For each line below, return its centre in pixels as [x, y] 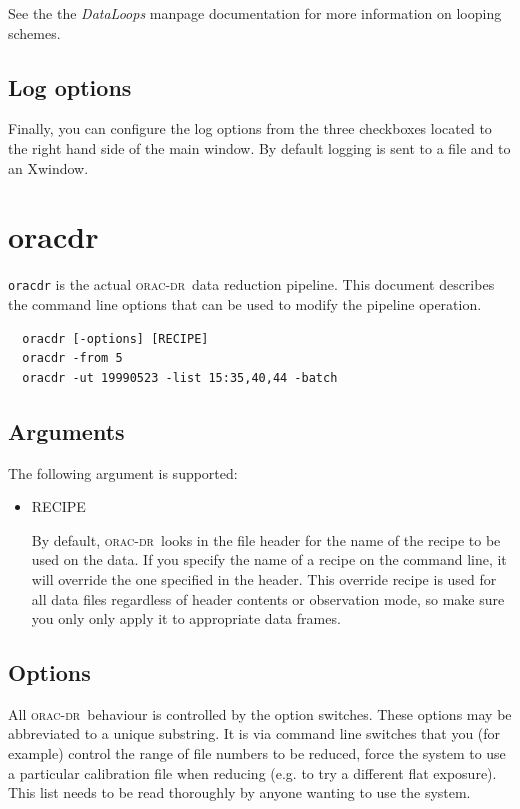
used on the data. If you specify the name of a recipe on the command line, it [269, 559]
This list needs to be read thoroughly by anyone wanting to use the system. [239, 792]
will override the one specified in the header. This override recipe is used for [264, 578]
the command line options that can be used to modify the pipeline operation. [245, 303]
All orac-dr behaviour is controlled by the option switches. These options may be [260, 713]
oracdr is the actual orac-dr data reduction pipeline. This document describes [251, 284]
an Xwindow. [48, 167]
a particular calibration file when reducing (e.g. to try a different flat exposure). [252, 772]
